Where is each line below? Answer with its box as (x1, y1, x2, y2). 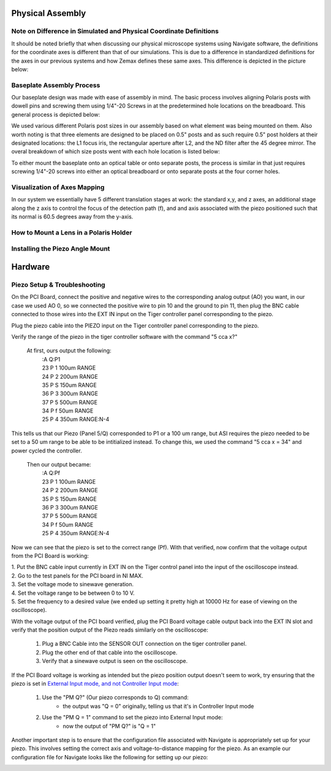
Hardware (11, 262, 50, 273)
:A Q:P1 (42, 355, 61, 363)
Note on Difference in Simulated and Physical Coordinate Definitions (11, 27, 219, 36)
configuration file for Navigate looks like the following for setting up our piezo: (11, 753, 208, 761)
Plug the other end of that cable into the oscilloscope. (42, 648, 178, 656)
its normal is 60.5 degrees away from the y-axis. (11, 213, 134, 220)
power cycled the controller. (11, 447, 82, 454)
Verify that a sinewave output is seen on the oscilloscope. (42, 657, 188, 665)
